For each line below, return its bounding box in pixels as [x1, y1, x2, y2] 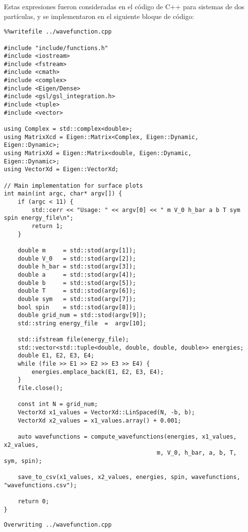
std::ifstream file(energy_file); [17, 336, 129, 343]
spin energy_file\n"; [4, 214, 74, 222]
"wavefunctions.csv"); [4, 481, 77, 489]
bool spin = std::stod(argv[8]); [17, 303, 136, 311]
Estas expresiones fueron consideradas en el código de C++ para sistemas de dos [4, 1, 245, 11]
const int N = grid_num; [17, 401, 98, 408]
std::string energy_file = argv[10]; [17, 319, 147, 327]
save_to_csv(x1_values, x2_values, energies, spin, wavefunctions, [17, 474, 240, 481]
